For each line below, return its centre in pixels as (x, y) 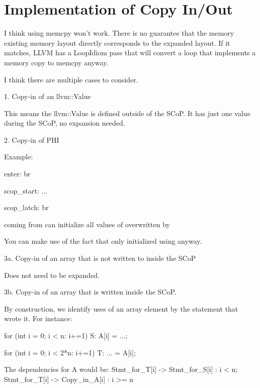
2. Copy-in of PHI (32, 139)
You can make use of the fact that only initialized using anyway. (103, 241)
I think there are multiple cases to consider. (71, 79)
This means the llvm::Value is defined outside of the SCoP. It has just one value (127, 113)
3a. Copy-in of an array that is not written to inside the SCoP (100, 258)
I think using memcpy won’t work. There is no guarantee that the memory (119, 33)
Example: (19, 157)
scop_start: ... (26, 190)
